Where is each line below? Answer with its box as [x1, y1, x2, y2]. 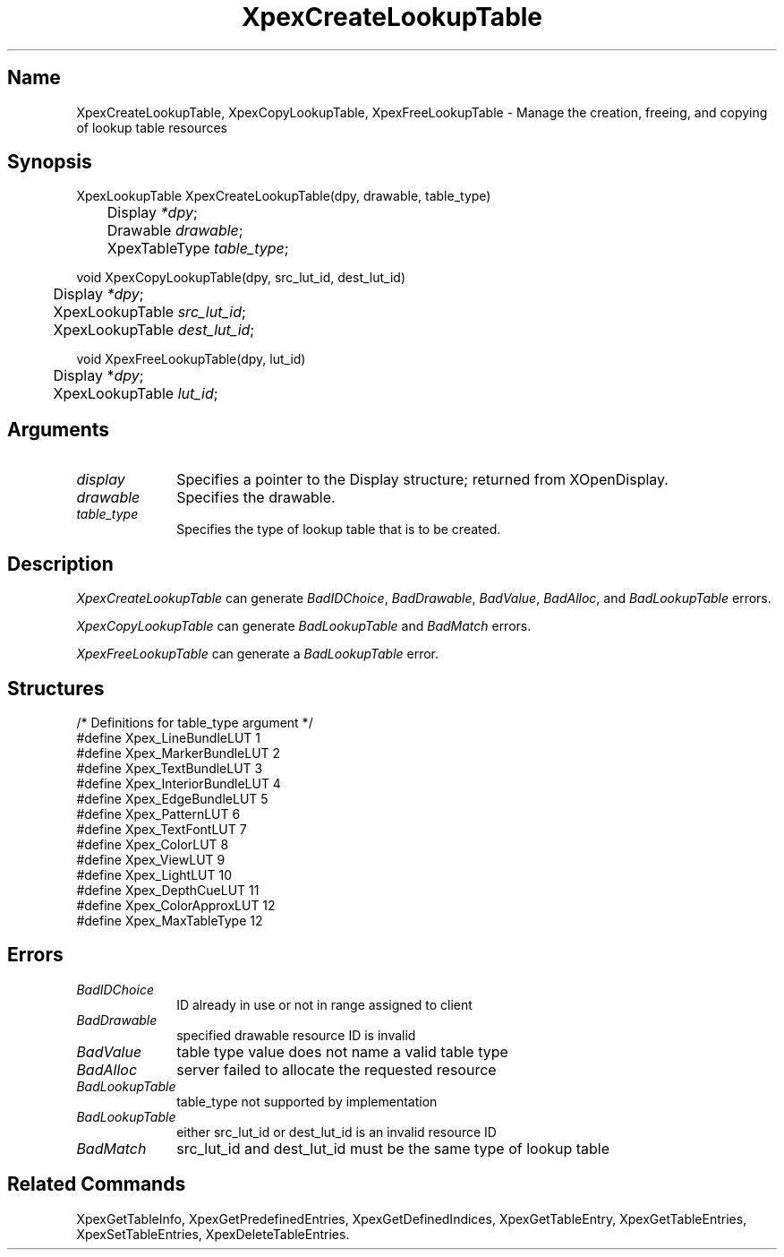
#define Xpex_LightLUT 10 [76, 866, 232, 882]
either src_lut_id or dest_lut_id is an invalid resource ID [176, 1124, 497, 1140]
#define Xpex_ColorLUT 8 [76, 836, 229, 852]
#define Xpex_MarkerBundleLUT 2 [76, 745, 281, 761]
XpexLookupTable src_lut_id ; [53, 303, 246, 322]
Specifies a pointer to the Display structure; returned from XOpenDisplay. [176, 470, 669, 489]
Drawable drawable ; [107, 221, 243, 240]
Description [7, 552, 114, 575]
